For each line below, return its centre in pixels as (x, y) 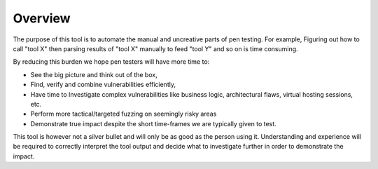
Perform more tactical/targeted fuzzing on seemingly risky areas (124, 114)
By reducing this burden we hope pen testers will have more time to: (111, 62)
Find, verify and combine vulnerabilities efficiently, (103, 85)
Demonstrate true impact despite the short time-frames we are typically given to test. (153, 123)
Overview (42, 18)
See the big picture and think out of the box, (94, 74)
